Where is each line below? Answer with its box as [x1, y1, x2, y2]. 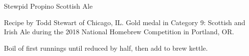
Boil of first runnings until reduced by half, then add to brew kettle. [4, 42, 208, 53]
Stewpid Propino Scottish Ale [4, 1, 93, 11]
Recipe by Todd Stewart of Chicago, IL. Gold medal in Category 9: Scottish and [4, 17, 246, 27]
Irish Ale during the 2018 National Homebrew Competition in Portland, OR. [4, 27, 234, 37]
